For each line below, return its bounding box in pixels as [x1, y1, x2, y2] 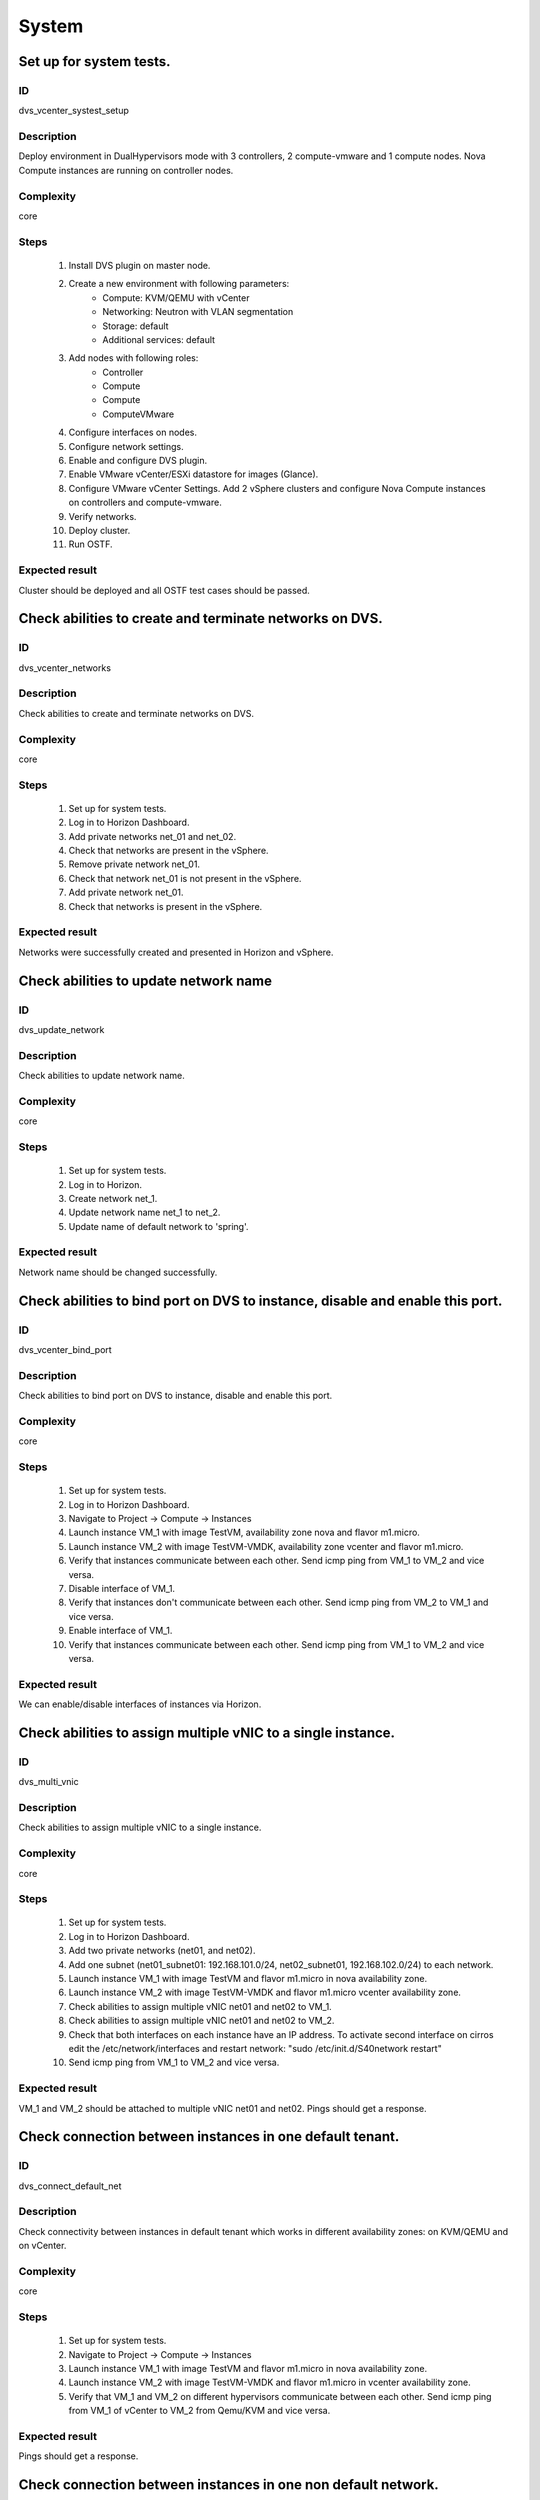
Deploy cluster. [68, 524, 131, 536]
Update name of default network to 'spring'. [68, 1220, 249, 1232]
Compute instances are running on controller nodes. [18, 164, 234, 176]
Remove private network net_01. [68, 858, 200, 870]
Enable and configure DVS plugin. [68, 455, 208, 467]
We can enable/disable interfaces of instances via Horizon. [18, 1698, 262, 1710]
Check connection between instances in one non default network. [18, 2476, 439, 2494]
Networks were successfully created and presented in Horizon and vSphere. [18, 946, 334, 958]
